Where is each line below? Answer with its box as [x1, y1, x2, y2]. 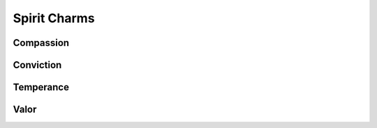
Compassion [13, 37, 70, 49]
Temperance [13, 81, 70, 93]
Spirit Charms [13, 10, 95, 26]
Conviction [13, 59, 62, 71]
